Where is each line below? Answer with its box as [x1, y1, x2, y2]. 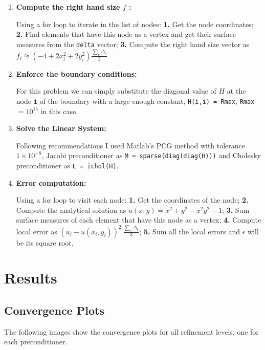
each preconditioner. [4, 336, 68, 347]
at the [227, 85, 246, 96]
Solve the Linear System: [16, 123, 106, 134]
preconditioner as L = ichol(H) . [16, 160, 119, 170]
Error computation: [16, 177, 86, 188]
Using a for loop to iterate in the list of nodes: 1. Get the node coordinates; [16, 18, 254, 29]
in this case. [40, 105, 78, 116]
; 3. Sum [222, 204, 250, 215]
